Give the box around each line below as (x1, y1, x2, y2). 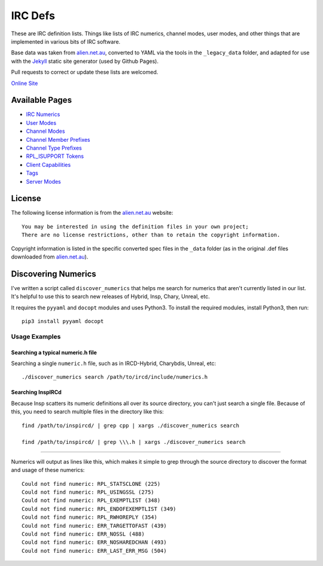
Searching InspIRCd (11, 389, 62, 396)
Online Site (11, 80, 38, 87)
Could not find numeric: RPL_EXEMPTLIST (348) (22, 497, 161, 504)
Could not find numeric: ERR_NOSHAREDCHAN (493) (22, 539, 167, 546)
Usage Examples (11, 332, 61, 340)
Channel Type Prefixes (26, 144, 82, 151)
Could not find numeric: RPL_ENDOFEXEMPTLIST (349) (22, 506, 176, 512)
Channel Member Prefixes (26, 136, 91, 143)
